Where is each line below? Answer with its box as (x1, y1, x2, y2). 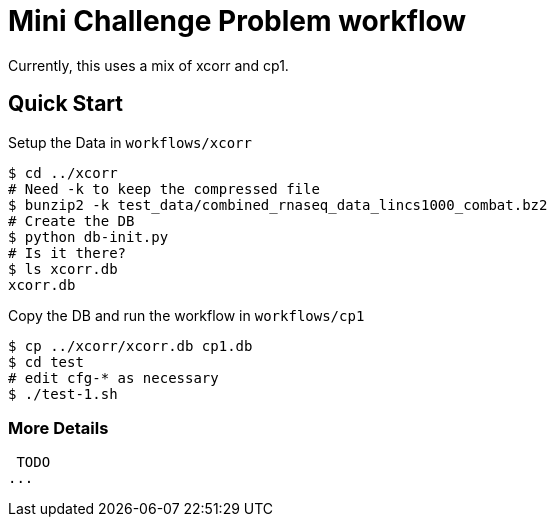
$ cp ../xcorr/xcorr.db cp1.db (8, 337, 253, 354)
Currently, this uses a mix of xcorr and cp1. (8, 56, 289, 74)
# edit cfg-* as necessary (8, 369, 219, 386)
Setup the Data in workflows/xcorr (8, 133, 252, 151)
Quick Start (8, 91, 123, 117)
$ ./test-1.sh (8, 385, 118, 402)
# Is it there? (8, 244, 127, 261)
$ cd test (8, 353, 84, 370)
